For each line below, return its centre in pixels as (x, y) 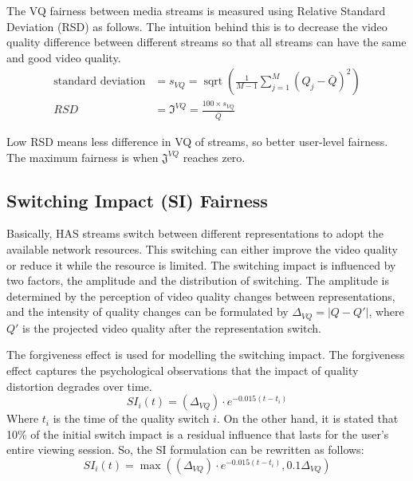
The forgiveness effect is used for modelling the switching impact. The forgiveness (206, 355)
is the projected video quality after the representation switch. (172, 327)
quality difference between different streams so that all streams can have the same (206, 42)
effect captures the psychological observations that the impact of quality (183, 371)
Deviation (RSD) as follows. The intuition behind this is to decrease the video (197, 26)
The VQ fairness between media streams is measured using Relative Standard (196, 10)
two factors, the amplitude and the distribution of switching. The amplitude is (198, 280)
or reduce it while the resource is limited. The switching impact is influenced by (201, 264)
